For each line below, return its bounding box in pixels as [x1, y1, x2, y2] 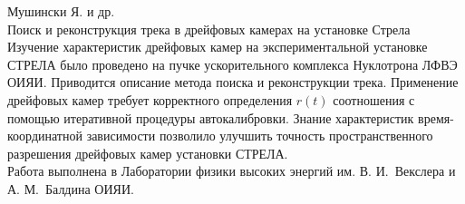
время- [418, 108, 454, 127]
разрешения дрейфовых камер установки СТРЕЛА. [7, 143, 288, 162]
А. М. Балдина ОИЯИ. [7, 179, 134, 198]
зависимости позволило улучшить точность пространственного [86, 126, 433, 145]
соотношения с [333, 90, 415, 109]
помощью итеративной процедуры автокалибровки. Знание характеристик [7, 108, 414, 127]
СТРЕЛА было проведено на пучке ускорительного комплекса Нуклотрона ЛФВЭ [7, 54, 458, 73]
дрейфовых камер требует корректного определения [7, 90, 293, 109]
